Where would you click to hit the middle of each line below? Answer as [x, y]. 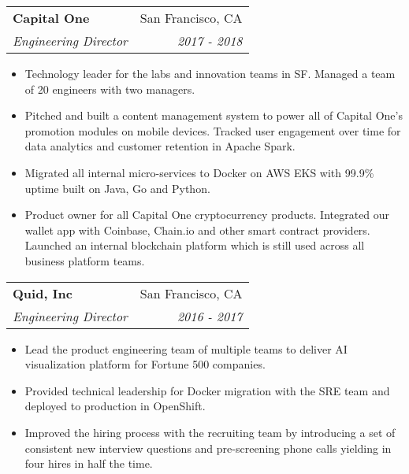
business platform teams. [85, 260]
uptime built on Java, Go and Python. [117, 188]
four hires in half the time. [89, 463]
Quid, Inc [43, 293]
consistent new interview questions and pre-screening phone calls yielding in [208, 448]
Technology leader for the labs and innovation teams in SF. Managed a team [210, 73]
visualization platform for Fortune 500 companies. [145, 364]
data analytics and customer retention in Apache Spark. [160, 146]
